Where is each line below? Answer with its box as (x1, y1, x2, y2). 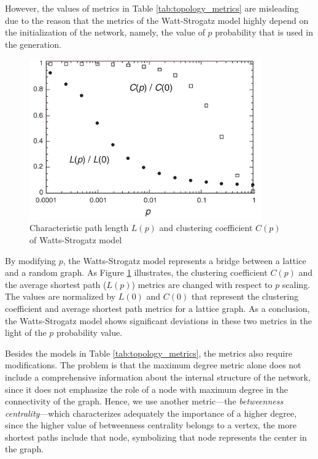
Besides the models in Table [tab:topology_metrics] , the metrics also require (5, 346, 292, 359)
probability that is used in (215, 26, 313, 39)
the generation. (5, 37, 61, 50)
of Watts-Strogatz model (29, 233, 122, 246)
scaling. (282, 278, 311, 290)
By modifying (5, 254, 56, 267)
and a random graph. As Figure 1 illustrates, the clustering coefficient (5, 266, 268, 279)
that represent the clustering (191, 290, 299, 303)
